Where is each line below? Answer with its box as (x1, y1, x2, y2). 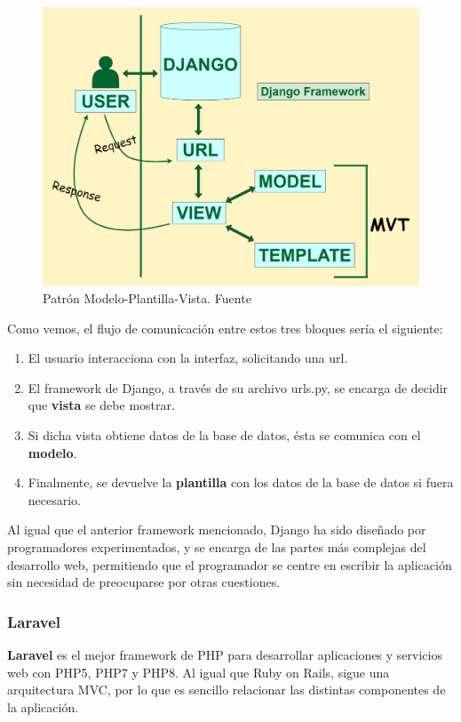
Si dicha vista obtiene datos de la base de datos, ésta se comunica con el (28, 426, 421, 444)
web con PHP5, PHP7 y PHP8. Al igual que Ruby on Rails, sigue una (7, 662, 390, 681)
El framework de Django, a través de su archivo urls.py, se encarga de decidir (28, 378, 449, 397)
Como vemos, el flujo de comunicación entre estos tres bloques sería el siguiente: (7, 318, 443, 337)
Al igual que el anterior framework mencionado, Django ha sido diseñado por (7, 520, 426, 539)
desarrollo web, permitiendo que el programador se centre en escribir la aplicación (7, 555, 452, 574)
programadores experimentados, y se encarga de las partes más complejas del (7, 537, 426, 556)
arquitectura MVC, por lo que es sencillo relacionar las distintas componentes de (7, 680, 446, 699)
